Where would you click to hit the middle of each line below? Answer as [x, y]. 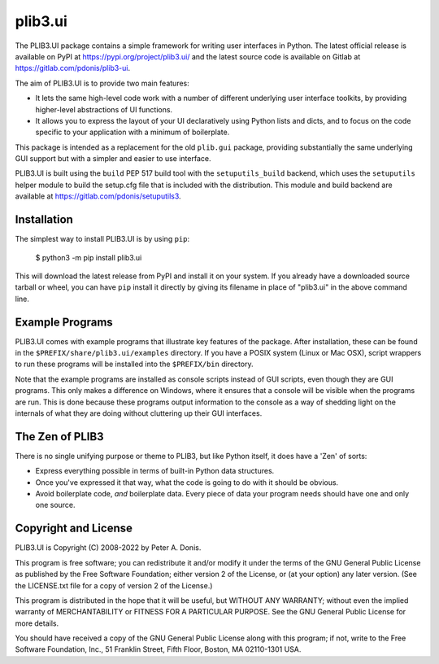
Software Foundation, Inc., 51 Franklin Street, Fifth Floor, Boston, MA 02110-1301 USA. [158, 649]
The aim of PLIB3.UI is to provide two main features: [102, 83]
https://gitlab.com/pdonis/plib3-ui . [73, 68]
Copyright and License [74, 529]
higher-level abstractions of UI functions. [104, 109]
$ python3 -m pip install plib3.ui [89, 257]
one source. [56, 505]
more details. [37, 623]
